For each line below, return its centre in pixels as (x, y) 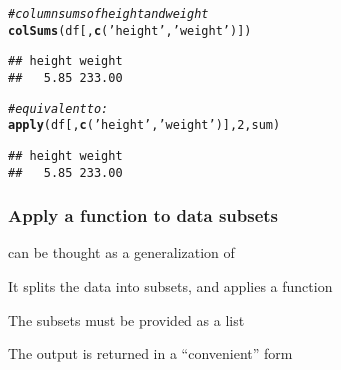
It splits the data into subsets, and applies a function (170, 285)
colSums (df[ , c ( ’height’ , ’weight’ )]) (130, 30)
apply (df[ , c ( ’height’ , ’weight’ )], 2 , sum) (144, 125)
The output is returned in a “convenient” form (150, 353)
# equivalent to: (58, 108)
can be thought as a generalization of (121, 252)
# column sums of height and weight (108, 13)
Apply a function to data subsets (143, 215)
